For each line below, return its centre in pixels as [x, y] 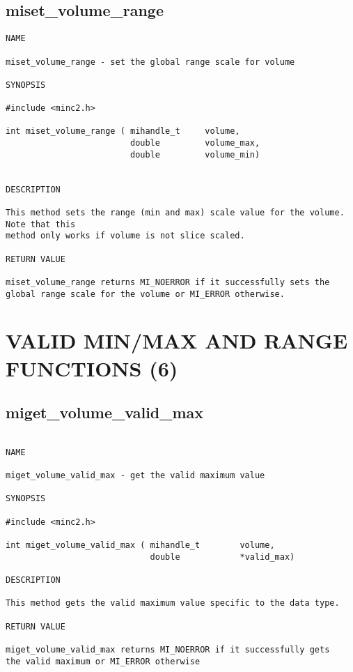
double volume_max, [195, 143]
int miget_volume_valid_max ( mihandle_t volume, [140, 545]
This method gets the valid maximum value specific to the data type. [173, 603]
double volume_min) [195, 154]
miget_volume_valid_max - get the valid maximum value [135, 476]
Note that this [41, 224]
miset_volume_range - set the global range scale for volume [150, 62]
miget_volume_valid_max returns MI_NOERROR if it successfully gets [168, 649]
